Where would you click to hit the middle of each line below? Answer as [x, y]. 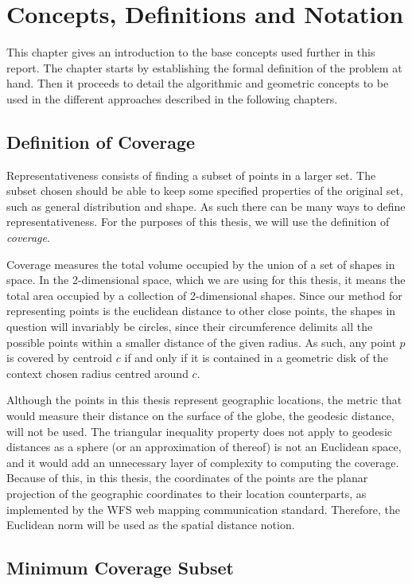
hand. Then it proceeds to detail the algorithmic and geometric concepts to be [198, 83]
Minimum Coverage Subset [120, 568]
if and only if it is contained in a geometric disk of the [257, 358]
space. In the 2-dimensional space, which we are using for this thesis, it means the [206, 280]
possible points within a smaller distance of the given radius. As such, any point [201, 342]
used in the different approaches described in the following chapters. [172, 98]
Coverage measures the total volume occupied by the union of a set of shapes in [201, 264]
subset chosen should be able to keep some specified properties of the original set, [205, 191]
